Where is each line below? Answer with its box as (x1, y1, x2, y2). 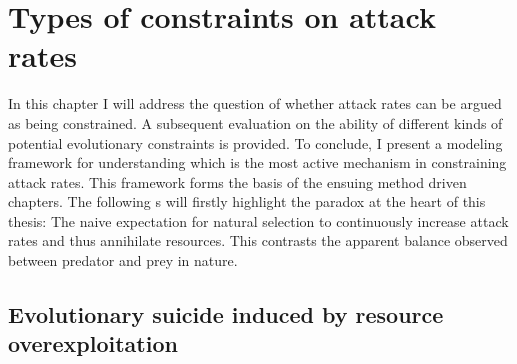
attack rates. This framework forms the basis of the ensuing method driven (8, 171, 467, 192)
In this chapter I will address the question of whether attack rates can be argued (8, 93, 502, 114)
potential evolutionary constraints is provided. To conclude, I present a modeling (8, 132, 503, 153)
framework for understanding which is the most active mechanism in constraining (8, 152, 507, 173)
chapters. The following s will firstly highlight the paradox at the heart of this (8, 191, 486, 212)
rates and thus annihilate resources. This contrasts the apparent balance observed (8, 230, 508, 251)
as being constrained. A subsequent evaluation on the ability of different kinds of (8, 112, 503, 133)
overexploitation (8, 328, 178, 359)
